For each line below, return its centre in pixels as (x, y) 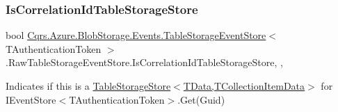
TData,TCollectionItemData (244, 86)
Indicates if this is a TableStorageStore (88, 86)
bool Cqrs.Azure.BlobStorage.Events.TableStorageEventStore (136, 35)
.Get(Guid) (201, 99)
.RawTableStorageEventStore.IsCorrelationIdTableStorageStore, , (144, 62)
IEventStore (31, 99)
